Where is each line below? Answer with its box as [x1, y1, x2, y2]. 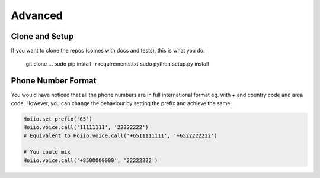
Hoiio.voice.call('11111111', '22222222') [23, 124, 149, 131]
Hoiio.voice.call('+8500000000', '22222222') [23, 157, 158, 164]
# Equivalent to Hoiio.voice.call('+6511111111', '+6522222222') [23, 132, 217, 139]
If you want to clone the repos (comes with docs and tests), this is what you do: [11, 47, 205, 54]
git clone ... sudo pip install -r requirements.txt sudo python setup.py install [25, 60, 209, 67]
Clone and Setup [11, 31, 74, 41]
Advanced [11, 9, 63, 22]
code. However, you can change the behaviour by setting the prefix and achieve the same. [11, 99, 232, 106]
